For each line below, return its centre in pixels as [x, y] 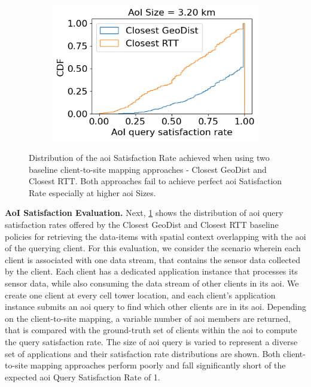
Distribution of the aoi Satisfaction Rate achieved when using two [149, 158]
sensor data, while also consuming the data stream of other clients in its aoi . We [152, 283]
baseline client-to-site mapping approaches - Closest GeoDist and [148, 169]
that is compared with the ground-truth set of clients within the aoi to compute [151, 330]
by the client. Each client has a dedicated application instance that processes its [151, 271]
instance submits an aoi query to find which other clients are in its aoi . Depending [155, 307]
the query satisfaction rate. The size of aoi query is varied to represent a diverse [151, 341]
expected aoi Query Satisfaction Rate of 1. [83, 377]
